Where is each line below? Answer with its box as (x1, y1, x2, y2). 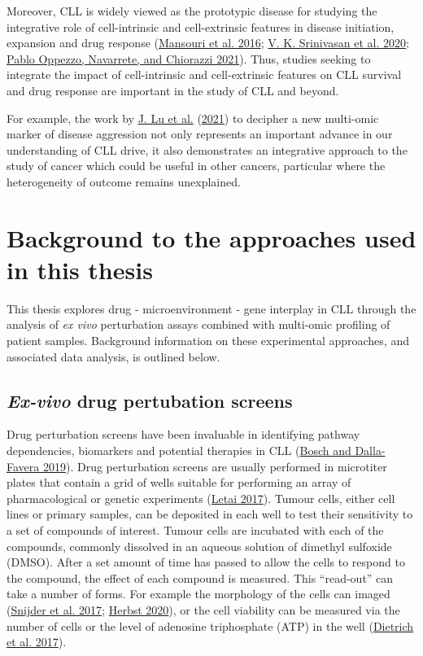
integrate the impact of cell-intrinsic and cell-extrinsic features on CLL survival (7, 66, 402, 83)
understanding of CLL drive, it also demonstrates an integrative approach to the (7, 141, 408, 158)
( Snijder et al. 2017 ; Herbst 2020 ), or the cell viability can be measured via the (7, 601, 400, 618)
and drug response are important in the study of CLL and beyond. (7, 81, 339, 98)
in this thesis (7, 252, 153, 286)
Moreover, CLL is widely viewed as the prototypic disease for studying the (7, 2, 377, 19)
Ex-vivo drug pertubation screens (7, 387, 293, 413)
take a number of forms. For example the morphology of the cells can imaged (7, 585, 390, 602)
